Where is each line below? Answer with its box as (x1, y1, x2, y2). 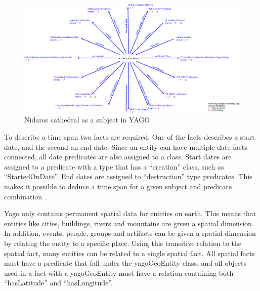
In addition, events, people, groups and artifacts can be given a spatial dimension (4, 228, 256, 238)
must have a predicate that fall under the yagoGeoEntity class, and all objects (4, 258, 247, 268)
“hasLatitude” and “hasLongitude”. (4, 277, 113, 288)
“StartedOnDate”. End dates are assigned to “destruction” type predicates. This (4, 171, 252, 182)
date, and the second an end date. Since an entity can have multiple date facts (4, 141, 247, 152)
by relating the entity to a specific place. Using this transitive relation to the (4, 237, 242, 248)
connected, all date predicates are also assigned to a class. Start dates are (4, 151, 232, 162)
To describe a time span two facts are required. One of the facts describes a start (4, 132, 255, 142)
